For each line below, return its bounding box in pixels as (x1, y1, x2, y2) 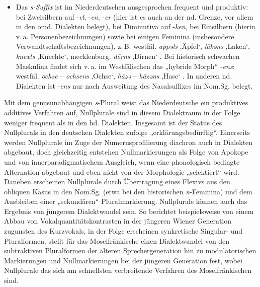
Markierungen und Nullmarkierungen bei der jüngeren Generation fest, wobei (4, 255, 242, 265)
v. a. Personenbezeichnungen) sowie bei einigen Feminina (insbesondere (16, 31, 234, 41)
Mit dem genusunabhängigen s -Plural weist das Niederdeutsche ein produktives (4, 97, 248, 108)
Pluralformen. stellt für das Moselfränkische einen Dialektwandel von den (4, 235, 230, 246)
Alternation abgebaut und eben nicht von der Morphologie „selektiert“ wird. (4, 166, 239, 177)
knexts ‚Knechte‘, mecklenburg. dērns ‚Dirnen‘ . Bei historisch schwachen (16, 50, 240, 61)
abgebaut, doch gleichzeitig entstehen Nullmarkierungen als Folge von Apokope (4, 147, 248, 157)
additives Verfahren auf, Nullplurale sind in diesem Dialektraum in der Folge (4, 107, 240, 117)
